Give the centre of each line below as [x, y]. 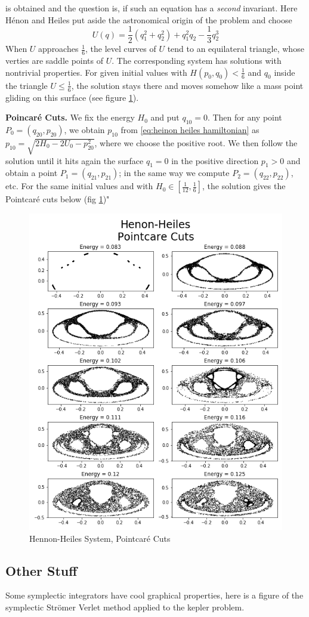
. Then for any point [245, 117]
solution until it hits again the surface [75, 160]
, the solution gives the [244, 186]
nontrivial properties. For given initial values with [96, 72]
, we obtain [84, 129]
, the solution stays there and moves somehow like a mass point [187, 85]
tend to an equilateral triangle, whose [236, 49]
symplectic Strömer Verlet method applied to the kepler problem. [125, 607]
